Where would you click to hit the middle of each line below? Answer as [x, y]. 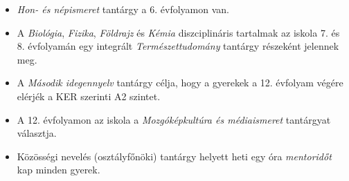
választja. [37, 133]
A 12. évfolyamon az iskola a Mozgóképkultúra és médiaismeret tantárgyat [174, 119]
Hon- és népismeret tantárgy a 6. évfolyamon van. [123, 9]
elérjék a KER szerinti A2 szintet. [89, 96]
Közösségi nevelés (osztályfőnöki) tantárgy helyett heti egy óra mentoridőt [174, 156]
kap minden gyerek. [59, 170]
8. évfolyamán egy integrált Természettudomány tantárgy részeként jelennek [178, 46]
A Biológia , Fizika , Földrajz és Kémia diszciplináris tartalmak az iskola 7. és [178, 32]
